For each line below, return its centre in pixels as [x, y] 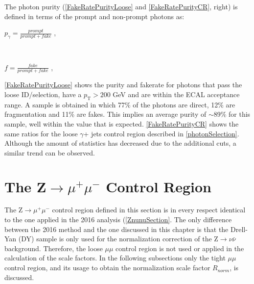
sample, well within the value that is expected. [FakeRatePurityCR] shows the [122, 123]
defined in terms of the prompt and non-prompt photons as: [94, 16]
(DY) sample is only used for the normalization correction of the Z [118, 239]
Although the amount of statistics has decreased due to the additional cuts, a [120, 143]
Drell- [239, 229]
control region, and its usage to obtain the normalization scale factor [107, 268]
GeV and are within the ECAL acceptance [176, 94]
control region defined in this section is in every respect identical [149, 210]
